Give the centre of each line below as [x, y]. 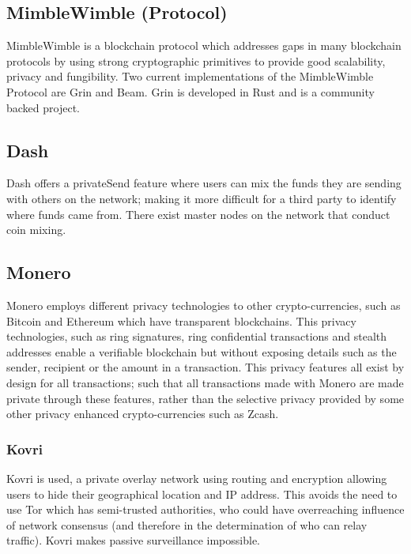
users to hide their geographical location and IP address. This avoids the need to [202, 494]
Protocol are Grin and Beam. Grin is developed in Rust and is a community [190, 91]
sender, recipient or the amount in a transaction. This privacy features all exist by [205, 367]
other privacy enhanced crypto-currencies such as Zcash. [143, 414]
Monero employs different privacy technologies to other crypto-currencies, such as [204, 305]
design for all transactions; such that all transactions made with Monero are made [205, 382]
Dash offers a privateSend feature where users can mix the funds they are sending [204, 183]
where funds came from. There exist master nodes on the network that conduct [198, 214]
